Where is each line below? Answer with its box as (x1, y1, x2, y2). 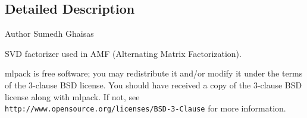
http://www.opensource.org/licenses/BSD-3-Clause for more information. (5, 102, 286, 114)
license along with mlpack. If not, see (5, 90, 140, 103)
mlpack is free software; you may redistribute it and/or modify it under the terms (5, 67, 303, 79)
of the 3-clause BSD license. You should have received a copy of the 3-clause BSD (5, 78, 302, 91)
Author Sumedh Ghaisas (5, 27, 94, 40)
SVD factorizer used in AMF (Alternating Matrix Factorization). (5, 47, 242, 59)
